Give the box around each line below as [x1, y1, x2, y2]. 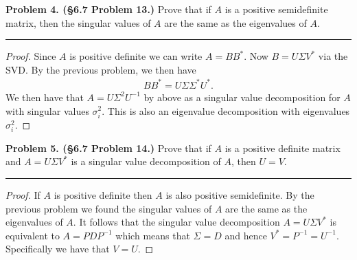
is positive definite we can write [69, 49, 203, 63]
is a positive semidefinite [224, 2, 328, 16]
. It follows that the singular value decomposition [73, 215, 280, 229]
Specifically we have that [5, 241, 110, 256]
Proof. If [5, 188, 41, 202]
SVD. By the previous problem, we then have [5, 62, 196, 76]
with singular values [5, 103, 89, 118]
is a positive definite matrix [224, 140, 341, 155]
